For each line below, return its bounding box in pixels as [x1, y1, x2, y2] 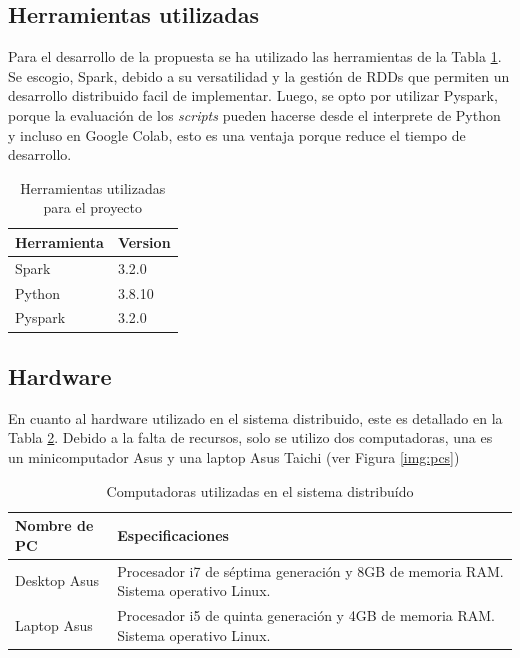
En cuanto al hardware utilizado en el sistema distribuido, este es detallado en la [8, 407, 503, 428]
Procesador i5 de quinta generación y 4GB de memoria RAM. [117, 605, 496, 626]
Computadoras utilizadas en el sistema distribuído [106, 480, 414, 501]
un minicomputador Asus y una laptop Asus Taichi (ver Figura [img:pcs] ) [8, 446, 460, 467]
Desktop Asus [15, 570, 100, 591]
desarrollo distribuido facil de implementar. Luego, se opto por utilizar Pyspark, [8, 85, 498, 106]
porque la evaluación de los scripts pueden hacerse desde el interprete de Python [8, 104, 501, 125]
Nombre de [15, 515, 94, 536]
